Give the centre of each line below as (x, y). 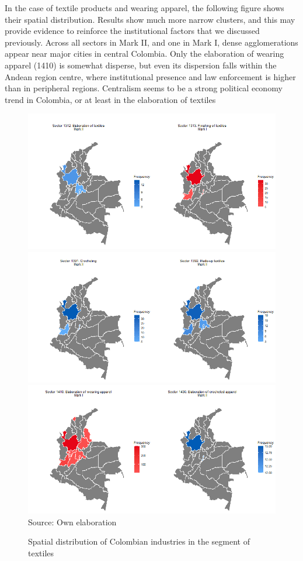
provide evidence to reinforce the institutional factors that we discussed (132, 31)
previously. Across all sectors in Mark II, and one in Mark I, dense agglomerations (151, 42)
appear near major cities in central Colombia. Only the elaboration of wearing (144, 54)
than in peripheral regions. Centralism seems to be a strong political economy (144, 88)
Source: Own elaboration (72, 522)
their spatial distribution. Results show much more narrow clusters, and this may (150, 19)
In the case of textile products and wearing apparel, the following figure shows (144, 8)
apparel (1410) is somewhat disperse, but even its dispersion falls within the (141, 65)
